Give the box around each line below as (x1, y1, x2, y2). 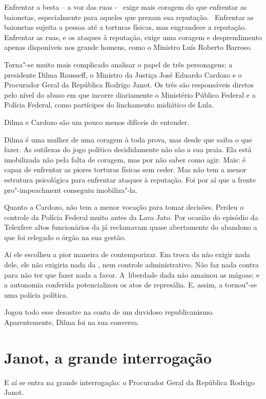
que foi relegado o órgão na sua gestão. (4, 231, 126, 242)
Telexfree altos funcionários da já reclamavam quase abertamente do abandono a (4, 222, 257, 232)
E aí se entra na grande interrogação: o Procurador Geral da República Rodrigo (4, 376, 255, 387)
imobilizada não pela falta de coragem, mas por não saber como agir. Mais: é (4, 154, 246, 165)
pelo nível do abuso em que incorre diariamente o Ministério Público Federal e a (4, 89, 256, 100)
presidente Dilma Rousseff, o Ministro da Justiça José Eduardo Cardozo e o (4, 69, 242, 80)
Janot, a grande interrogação (4, 347, 212, 368)
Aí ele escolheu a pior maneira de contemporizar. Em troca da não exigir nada (4, 249, 250, 260)
